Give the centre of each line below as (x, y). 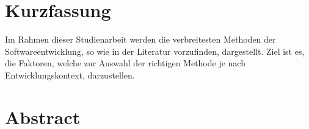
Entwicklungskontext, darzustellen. (70, 75)
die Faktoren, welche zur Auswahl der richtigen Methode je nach (125, 63)
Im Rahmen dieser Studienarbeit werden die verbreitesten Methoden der (140, 39)
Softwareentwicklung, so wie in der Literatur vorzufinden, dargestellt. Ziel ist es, (155, 51)
